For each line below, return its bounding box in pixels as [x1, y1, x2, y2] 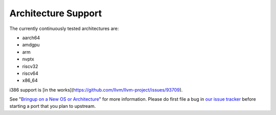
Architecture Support [9, 8, 102, 19]
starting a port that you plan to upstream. [9, 103, 96, 109]
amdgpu [22, 42, 40, 48]
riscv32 [22, 63, 38, 69]
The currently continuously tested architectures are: [9, 25, 119, 32]
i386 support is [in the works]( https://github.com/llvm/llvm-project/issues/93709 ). [9, 87, 183, 93]
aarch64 [22, 35, 40, 41]
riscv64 [22, 70, 38, 76]
